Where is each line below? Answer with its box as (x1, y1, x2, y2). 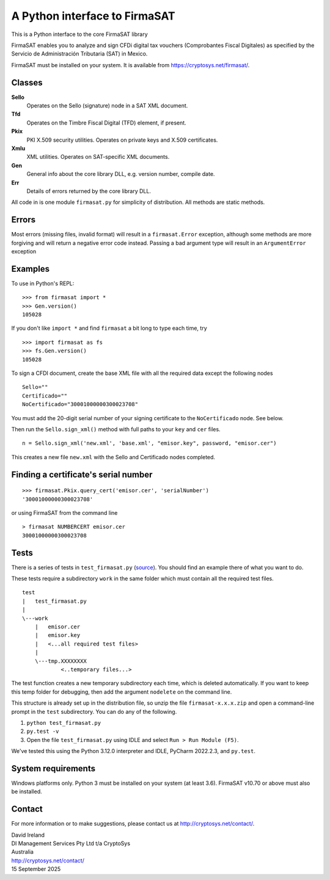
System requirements (11, 763, 96, 774)
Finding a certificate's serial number (11, 469, 153, 479)
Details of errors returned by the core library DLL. (26, 187, 151, 195)
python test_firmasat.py (26, 719, 101, 726)
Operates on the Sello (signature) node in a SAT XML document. (26, 102, 188, 109)
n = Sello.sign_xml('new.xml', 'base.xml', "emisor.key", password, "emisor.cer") (22, 440, 277, 447)
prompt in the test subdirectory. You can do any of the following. (11, 708, 177, 715)
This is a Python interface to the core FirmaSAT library (11, 31, 148, 38)
